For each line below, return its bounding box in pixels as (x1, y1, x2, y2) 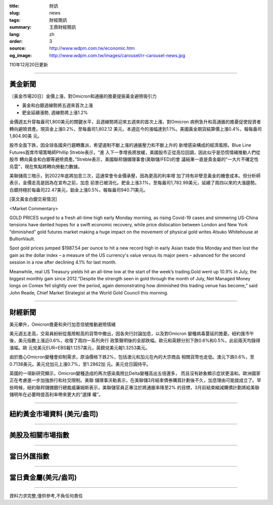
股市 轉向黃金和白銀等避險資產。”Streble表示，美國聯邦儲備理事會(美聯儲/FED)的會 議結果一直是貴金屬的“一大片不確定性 (9, 157, 259, 163)
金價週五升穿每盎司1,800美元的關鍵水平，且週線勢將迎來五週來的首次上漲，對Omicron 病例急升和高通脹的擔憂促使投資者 (9, 119, 261, 125)
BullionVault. (9, 236, 35, 242)
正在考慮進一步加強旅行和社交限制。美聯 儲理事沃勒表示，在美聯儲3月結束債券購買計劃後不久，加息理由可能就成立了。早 (9, 377, 261, 383)
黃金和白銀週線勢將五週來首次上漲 (22, 103, 93, 109)
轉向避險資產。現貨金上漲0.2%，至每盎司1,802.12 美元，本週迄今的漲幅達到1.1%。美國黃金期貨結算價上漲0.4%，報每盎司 (9, 126, 262, 132)
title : (9, 3, 20, 9)
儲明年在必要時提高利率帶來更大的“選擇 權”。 (9, 391, 104, 397)
